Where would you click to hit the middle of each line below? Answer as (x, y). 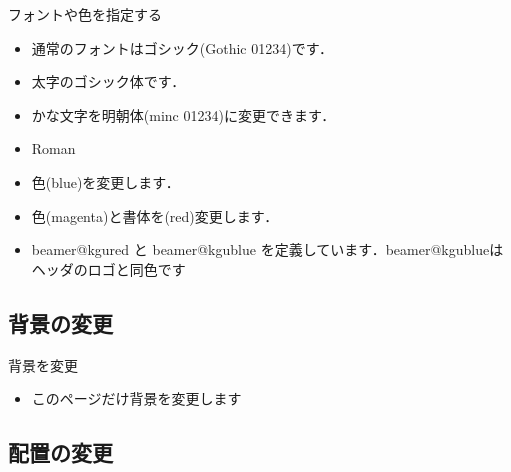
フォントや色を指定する (85, 14)
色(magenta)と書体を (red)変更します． (155, 215)
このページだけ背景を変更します (136, 398)
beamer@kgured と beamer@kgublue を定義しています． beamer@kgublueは (267, 249)
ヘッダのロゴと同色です (108, 268)
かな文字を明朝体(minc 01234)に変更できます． (183, 114)
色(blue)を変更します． (105, 181)
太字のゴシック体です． (108, 81)
